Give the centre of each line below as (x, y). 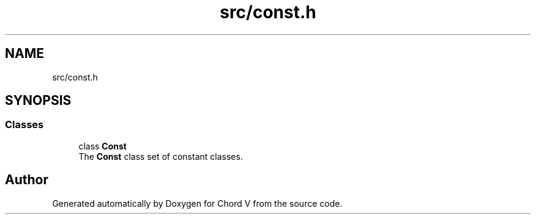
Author (27, 180)
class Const (102, 146)
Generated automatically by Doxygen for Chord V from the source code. (197, 203)
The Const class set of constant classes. (161, 156)
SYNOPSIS (38, 101)
